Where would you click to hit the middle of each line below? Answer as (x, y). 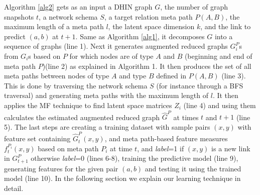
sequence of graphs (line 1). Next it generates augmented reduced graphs (116, 46)
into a (224, 36)
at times (186, 117)
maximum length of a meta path (54, 26)
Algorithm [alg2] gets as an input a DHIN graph (78, 7)
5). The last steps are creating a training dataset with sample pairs (107, 126)
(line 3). (234, 76)
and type (133, 76)
